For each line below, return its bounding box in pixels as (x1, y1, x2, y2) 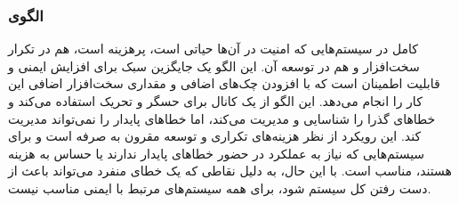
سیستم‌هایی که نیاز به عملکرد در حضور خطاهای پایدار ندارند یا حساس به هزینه (8, 143, 425, 162)
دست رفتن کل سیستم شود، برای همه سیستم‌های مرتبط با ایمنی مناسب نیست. (8, 178, 431, 197)
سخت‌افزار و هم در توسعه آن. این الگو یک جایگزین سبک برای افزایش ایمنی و (8, 56, 420, 75)
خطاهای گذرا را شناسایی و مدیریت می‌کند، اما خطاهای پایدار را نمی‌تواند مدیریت (8, 109, 436, 127)
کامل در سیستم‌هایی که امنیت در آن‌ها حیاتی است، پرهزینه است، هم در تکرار (8, 39, 418, 58)
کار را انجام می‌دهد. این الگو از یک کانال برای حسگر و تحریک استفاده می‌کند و (8, 92, 423, 110)
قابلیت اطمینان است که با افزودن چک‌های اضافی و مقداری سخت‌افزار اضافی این (8, 74, 440, 93)
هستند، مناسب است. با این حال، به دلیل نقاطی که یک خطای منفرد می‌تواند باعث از (8, 161, 452, 180)
